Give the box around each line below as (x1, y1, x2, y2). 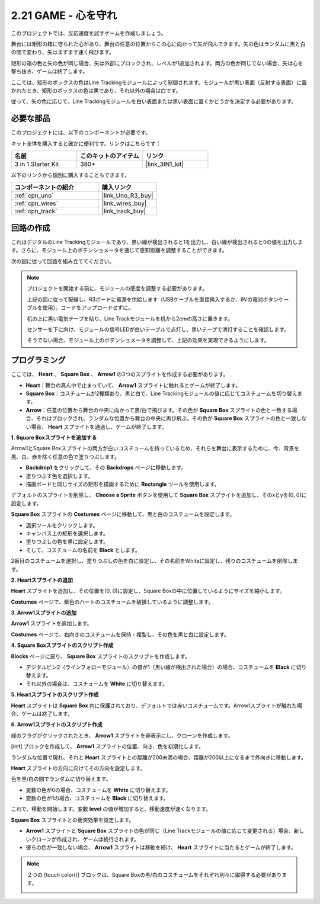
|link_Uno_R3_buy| (101, 191, 153, 200)
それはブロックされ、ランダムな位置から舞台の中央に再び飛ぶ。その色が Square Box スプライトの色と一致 (36, 415, 296, 422)
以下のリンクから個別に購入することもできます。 (11, 171, 130, 178)
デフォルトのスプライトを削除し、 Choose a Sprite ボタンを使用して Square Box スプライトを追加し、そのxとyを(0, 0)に (11, 492, 307, 499)
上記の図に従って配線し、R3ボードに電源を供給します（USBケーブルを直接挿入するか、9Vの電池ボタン (27, 296, 279, 303)
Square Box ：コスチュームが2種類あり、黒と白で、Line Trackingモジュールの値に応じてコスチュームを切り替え (25, 390, 297, 397)
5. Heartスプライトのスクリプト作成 (11, 691, 99, 698)
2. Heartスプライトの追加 (11, 576, 73, 584)
